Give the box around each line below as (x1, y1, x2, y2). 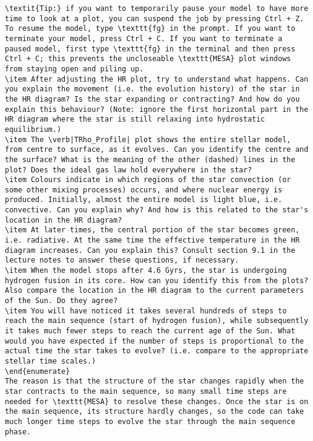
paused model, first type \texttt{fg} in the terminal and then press (5, 44, 295, 53)
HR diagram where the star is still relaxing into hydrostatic (5, 115, 265, 124)
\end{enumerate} (5, 367, 70, 376)
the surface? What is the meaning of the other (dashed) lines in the (5, 155, 295, 164)
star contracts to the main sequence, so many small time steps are (5, 387, 287, 396)
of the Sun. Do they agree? (5, 296, 118, 305)
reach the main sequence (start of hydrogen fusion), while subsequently (5, 316, 309, 325)
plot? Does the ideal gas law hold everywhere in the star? (5, 165, 252, 174)
